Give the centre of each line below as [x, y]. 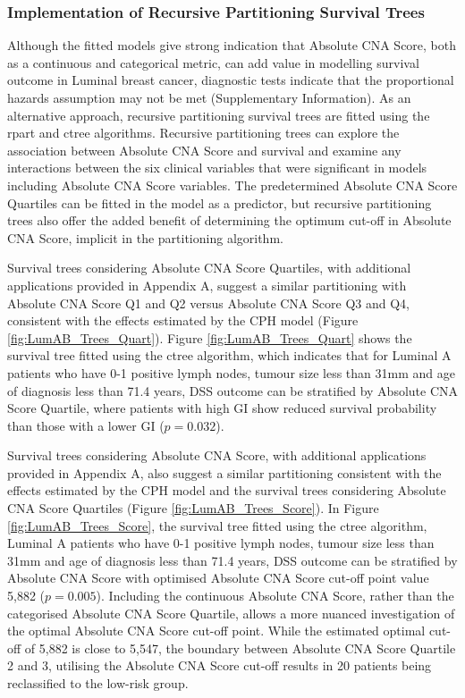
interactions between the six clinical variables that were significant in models [217, 168]
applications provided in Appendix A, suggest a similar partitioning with [207, 285]
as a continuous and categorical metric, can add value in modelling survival [213, 62]
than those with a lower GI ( [86, 425]
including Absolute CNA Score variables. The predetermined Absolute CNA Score [232, 185]
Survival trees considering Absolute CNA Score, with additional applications [217, 455]
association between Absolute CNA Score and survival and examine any [204, 150]
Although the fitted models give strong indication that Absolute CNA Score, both [232, 45]
